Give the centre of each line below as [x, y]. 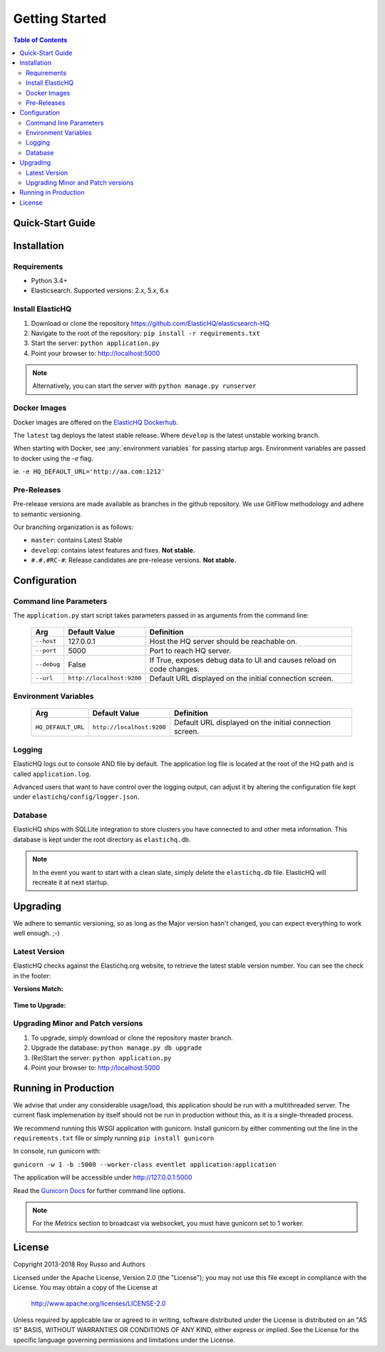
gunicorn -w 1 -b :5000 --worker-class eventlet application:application [145, 1164]
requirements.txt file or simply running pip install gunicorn [114, 1138]
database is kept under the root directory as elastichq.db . [102, 839]
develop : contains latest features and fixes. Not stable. [113, 550]
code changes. [174, 669]
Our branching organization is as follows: [73, 527]
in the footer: [32, 975]
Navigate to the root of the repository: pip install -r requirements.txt [145, 333]
